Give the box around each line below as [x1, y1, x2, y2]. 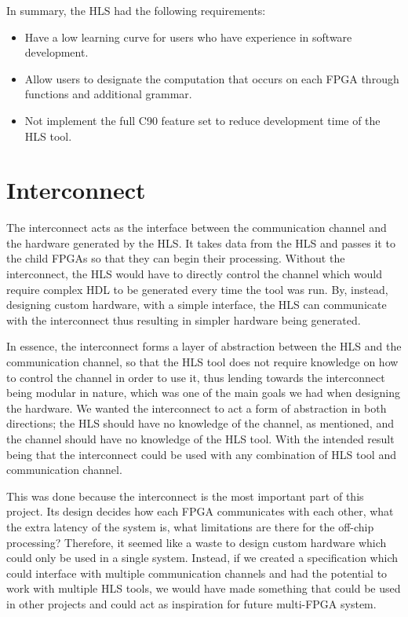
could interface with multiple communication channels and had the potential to [6, 564, 388, 581]
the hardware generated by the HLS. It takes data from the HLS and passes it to [6, 234, 395, 251]
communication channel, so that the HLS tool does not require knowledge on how [6, 354, 399, 370]
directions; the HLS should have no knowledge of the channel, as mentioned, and [6, 415, 394, 432]
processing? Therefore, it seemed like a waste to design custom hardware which [6, 534, 387, 550]
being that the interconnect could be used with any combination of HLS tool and [6, 446, 396, 462]
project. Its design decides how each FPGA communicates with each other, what [6, 503, 394, 520]
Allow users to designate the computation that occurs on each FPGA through [24, 70, 399, 86]
